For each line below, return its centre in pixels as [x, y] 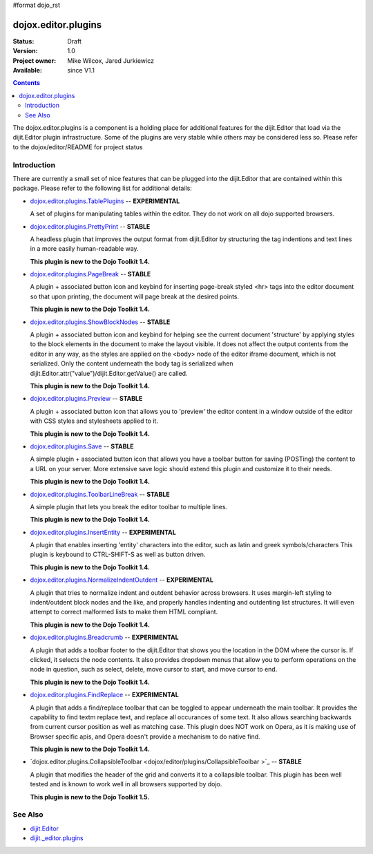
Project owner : [35, 60]
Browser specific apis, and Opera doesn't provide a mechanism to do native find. [145, 737]
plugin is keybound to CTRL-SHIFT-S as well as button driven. [118, 554]
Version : [25, 51]
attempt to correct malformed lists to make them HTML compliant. [124, 612]
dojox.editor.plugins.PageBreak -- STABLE [90, 274]
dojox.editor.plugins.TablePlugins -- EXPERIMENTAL [105, 201]
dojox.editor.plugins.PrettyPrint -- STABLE [90, 226]
